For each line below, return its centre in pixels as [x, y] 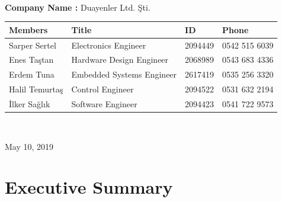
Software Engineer [104, 103]
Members [28, 29]
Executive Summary [89, 187]
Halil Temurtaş [36, 89]
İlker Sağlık [30, 103]
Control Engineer [102, 89]
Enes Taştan [31, 60]
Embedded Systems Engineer [124, 74]
